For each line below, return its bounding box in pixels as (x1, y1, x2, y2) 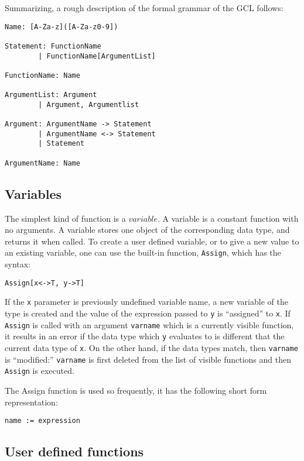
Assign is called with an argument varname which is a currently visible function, (5, 318, 294, 331)
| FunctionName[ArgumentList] (38, 51, 156, 60)
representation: (5, 395, 58, 408)
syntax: (5, 258, 31, 270)
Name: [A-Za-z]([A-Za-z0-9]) (5, 22, 118, 31)
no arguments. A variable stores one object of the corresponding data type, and (5, 223, 290, 236)
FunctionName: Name (5, 71, 80, 80)
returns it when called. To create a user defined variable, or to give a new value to (5, 235, 299, 247)
